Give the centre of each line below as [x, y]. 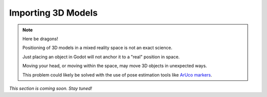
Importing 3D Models [53, 13]
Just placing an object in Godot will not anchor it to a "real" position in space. [101, 57]
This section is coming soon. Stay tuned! [51, 88]
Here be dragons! [40, 39]
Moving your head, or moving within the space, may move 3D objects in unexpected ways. [115, 66]
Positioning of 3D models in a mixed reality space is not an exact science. [97, 48]
